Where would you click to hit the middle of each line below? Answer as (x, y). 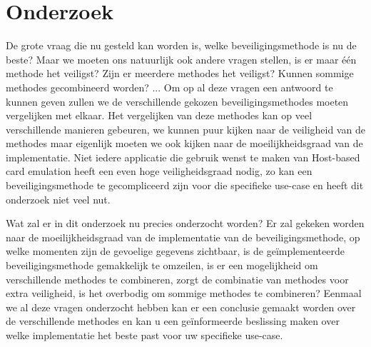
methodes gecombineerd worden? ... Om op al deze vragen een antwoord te (169, 87)
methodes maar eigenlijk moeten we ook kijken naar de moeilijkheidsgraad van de (184, 143)
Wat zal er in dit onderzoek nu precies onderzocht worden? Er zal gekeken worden (185, 223)
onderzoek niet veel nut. (58, 199)
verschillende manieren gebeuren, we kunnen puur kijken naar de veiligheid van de (185, 129)
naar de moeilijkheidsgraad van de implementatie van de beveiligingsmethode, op (183, 237)
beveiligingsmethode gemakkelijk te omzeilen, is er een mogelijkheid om (162, 265)
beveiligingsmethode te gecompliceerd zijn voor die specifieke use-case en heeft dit (185, 185)
